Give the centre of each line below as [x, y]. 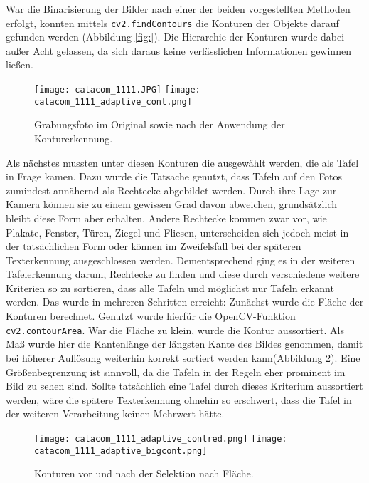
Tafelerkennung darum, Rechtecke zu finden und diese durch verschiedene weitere [183, 274]
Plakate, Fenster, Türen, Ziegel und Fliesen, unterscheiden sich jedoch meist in [177, 232]
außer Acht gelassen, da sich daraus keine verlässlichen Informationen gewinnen [178, 50]
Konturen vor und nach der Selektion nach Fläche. [144, 473]
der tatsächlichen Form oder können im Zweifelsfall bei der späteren [154, 246]
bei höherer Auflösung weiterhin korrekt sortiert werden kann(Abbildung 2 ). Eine [183, 357]
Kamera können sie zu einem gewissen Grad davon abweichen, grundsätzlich [171, 204]
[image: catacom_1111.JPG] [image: [117, 90]
